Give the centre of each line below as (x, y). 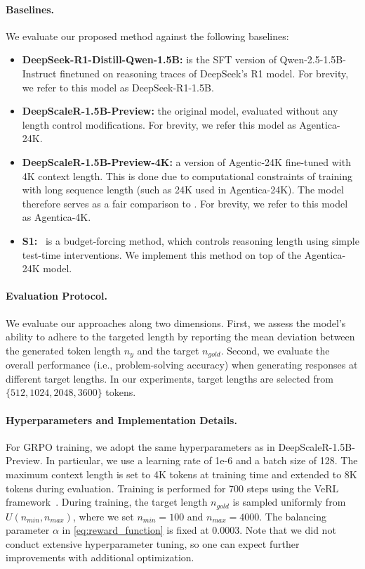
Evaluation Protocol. (57, 296)
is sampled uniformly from (289, 502)
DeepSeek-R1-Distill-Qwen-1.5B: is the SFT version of (149, 59)
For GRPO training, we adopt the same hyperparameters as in (140, 446)
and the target (168, 350)
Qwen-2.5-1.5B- (313, 59)
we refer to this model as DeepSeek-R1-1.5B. (118, 87)
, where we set (103, 516)
